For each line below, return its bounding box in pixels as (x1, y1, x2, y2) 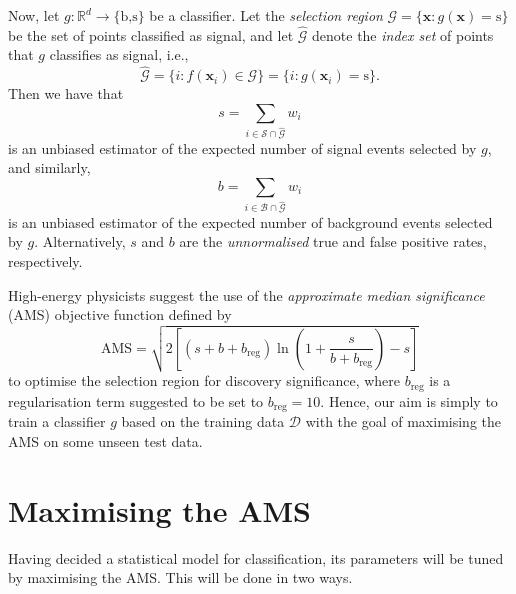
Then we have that (8, 83, 124, 104)
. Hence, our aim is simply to (320, 390, 498, 411)
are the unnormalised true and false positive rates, (179, 231, 487, 252)
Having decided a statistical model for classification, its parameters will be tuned (8, 547, 504, 568)
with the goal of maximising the (305, 411, 502, 432)
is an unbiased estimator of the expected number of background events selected (8, 211, 493, 232)
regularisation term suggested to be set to (8, 390, 264, 411)
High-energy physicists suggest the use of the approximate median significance (8, 284, 485, 305)
